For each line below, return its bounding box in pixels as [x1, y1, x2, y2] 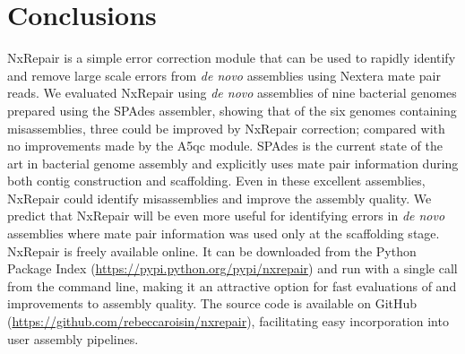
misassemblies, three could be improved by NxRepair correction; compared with [7, 118, 445, 137]
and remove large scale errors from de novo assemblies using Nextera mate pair [7, 65, 441, 84]
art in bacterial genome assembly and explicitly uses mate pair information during [7, 153, 459, 172]
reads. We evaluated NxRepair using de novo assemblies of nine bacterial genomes [7, 83, 457, 102]
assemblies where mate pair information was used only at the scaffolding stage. [7, 224, 440, 243]
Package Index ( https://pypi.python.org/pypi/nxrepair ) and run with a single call [7, 259, 458, 278]
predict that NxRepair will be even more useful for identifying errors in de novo [7, 206, 445, 225]
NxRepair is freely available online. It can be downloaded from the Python [7, 241, 417, 260]
